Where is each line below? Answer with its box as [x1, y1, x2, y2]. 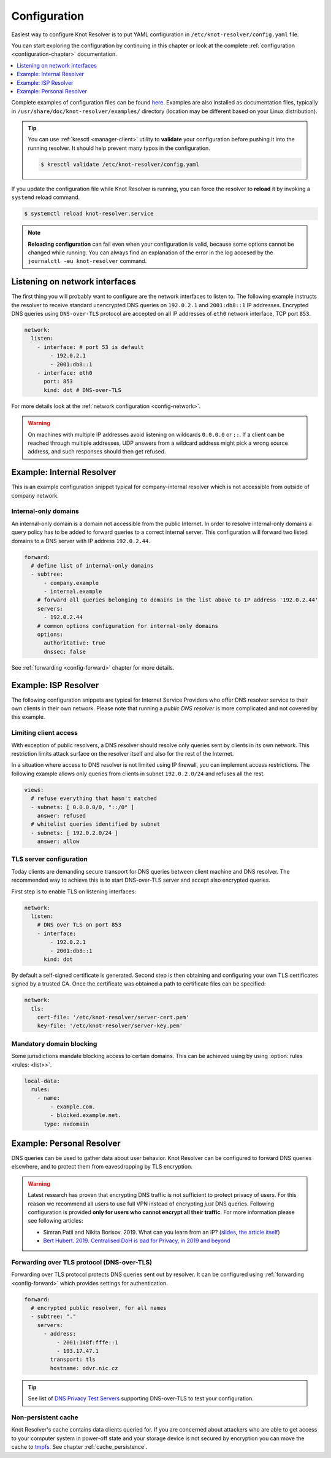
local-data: [24, 1077, 61, 1084]
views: [24, 786, 44, 793]
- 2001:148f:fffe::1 [56, 1339, 119, 1346]
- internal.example [44, 588, 102, 595]
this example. [11, 713, 45, 721]
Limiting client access [11, 729, 78, 737]
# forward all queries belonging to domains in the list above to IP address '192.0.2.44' [37, 597, 319, 603]
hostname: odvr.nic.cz [50, 1365, 119, 1371]
